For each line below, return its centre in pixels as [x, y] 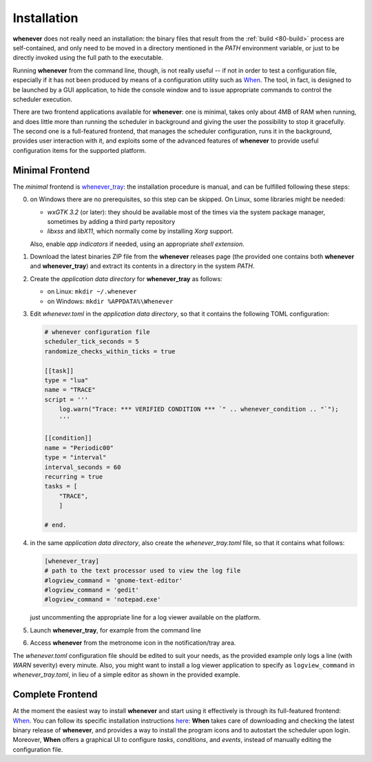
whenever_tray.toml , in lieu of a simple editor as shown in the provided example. [126, 675]
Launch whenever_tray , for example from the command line [115, 630]
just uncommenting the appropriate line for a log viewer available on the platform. [145, 617]
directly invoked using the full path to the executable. [88, 58]
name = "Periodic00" [79, 447]
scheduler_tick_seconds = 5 [92, 342]
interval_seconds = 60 [83, 467]
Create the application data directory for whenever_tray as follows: [126, 278]
